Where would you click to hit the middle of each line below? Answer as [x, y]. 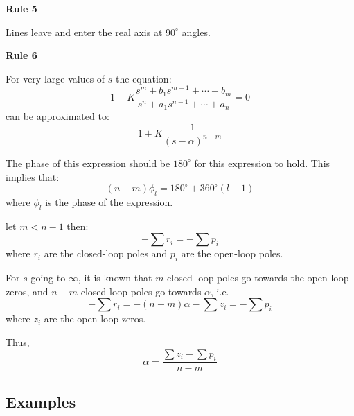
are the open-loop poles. [232, 253]
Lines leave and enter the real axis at [84, 32]
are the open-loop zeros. [95, 319]
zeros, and [27, 291]
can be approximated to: [57, 115]
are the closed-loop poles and [106, 253]
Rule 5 [21, 8]
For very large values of [55, 78]
